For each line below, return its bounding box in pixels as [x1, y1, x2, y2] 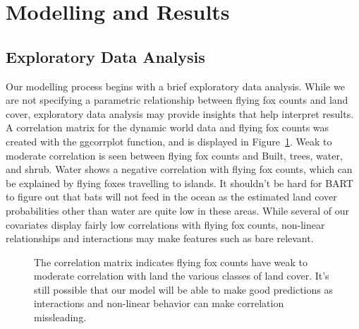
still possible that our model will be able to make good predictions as [34, 282, 333, 297]
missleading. [34, 310, 87, 325]
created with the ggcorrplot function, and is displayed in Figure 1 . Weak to [6, 133, 332, 148]
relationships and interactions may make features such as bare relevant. [6, 231, 314, 246]
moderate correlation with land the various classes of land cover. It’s [34, 268, 329, 283]
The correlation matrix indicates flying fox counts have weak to [34, 254, 308, 269]
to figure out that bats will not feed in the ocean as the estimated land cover [6, 189, 337, 204]
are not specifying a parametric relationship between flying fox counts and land [6, 92, 348, 107]
